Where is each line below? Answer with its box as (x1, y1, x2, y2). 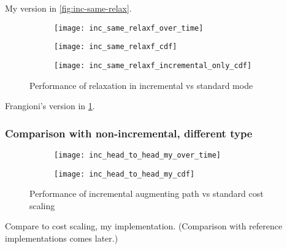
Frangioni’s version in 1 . (5, 99, 95, 112)
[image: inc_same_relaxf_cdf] (54, 42, 177, 52)
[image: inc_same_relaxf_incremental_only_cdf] (54, 61, 252, 70)
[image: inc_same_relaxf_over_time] (54, 23, 204, 33)
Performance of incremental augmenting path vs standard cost (29, 187, 264, 200)
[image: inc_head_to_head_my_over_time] (54, 150, 221, 159)
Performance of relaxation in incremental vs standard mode (29, 79, 253, 91)
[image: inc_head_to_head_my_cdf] (54, 169, 195, 178)
